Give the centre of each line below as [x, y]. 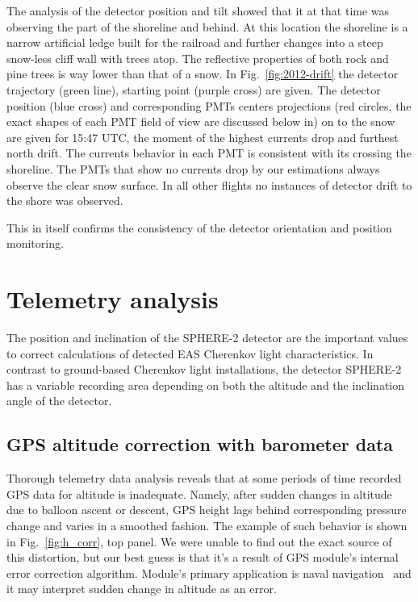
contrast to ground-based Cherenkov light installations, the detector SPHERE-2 [204, 369]
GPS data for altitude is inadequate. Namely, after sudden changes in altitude [199, 493]
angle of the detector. [59, 401]
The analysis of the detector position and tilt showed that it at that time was [198, 10]
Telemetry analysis [113, 299]
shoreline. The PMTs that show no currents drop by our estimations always [193, 168]
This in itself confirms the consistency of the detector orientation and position [199, 227]
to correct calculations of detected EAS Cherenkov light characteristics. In [190, 353]
